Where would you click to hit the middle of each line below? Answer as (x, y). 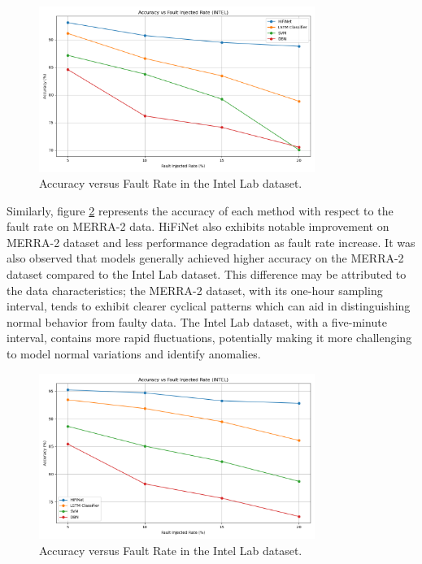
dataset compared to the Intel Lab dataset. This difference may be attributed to (207, 274)
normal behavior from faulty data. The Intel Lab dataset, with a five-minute (197, 321)
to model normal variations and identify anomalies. (134, 354)
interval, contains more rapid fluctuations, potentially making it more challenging (209, 338)
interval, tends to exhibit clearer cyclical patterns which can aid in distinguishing (209, 306)
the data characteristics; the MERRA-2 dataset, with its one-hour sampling (195, 290)
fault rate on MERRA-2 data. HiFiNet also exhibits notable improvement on (198, 226)
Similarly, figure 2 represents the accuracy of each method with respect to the (200, 210)
